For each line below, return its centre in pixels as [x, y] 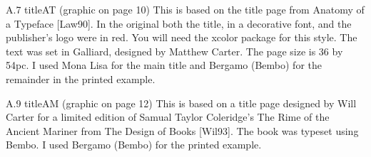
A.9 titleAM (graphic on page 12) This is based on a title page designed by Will [181, 103]
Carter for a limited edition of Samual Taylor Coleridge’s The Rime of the [168, 117]
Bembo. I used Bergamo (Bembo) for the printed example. [134, 145]
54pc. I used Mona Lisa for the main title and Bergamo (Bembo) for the [164, 65]
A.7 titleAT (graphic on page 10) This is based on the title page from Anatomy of [185, 9]
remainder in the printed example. [81, 78]
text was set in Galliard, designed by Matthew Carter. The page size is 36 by [174, 51]
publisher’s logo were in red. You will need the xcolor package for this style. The [182, 37]
